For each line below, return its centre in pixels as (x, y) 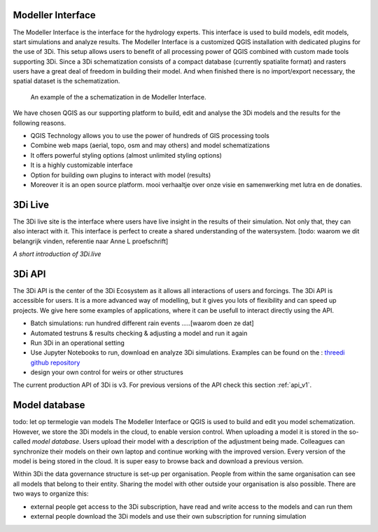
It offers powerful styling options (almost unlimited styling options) (126, 155)
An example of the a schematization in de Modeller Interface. (118, 97)
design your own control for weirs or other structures (107, 372)
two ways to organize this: (51, 493)
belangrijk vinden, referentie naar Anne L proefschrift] (91, 241)
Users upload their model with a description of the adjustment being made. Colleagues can (214, 442)
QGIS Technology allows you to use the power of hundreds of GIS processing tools (150, 136)
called (22, 442)
